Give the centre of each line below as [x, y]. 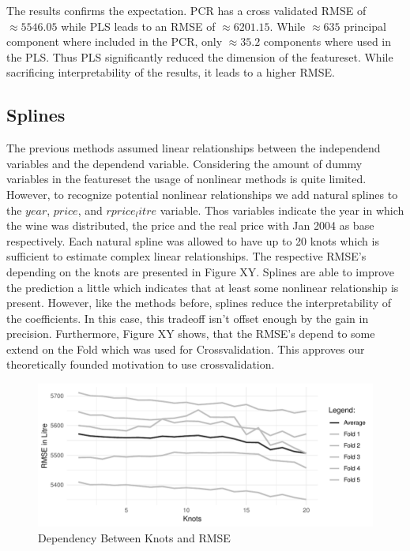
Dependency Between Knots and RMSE [134, 538]
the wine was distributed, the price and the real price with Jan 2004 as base [190, 225]
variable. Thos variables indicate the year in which [282, 210]
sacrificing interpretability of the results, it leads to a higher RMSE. [171, 72]
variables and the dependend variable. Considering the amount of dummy [184, 163]
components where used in [327, 41]
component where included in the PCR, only [115, 41]
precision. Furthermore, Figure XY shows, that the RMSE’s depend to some [191, 334]
